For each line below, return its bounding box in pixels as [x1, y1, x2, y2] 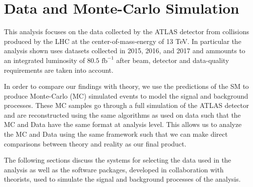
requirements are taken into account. [4, 64, 114, 75]
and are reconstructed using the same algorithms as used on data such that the [4, 109, 241, 120]
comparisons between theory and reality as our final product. [4, 138, 187, 148]
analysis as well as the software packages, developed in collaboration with [4, 164, 224, 174]
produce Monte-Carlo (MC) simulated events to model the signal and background [4, 90, 249, 101]
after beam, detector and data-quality [116, 55, 229, 65]
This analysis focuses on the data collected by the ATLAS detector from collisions [4, 26, 250, 37]
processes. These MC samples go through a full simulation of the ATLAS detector [4, 100, 249, 110]
